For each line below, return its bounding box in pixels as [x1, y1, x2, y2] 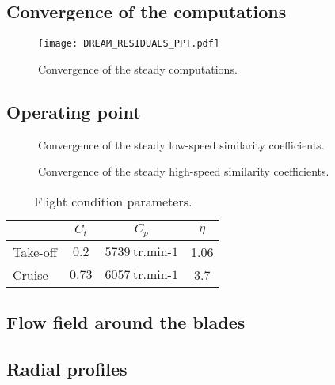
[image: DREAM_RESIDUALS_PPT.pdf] [38, 38, 220, 50]
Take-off [13, 242, 57, 261]
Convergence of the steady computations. [38, 60, 238, 77]
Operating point [6, 99, 141, 123]
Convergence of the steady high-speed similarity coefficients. [38, 163, 329, 179]
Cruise [13, 265, 48, 284]
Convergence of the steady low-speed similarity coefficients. [38, 136, 325, 153]
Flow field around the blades [6, 310, 246, 334]
